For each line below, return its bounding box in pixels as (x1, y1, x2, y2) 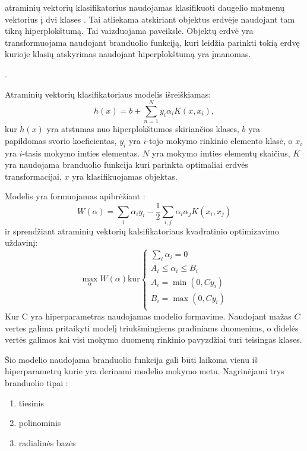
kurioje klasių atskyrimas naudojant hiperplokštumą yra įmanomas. (5, 48, 251, 60)
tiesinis (18, 396, 44, 409)
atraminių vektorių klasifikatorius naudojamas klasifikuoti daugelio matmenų (5, 1, 285, 13)
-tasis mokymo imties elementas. (22, 146, 140, 159)
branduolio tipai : (5, 376, 68, 389)
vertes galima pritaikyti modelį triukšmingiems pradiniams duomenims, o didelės (5, 321, 299, 334)
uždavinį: (5, 236, 38, 249)
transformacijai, (5, 170, 62, 182)
